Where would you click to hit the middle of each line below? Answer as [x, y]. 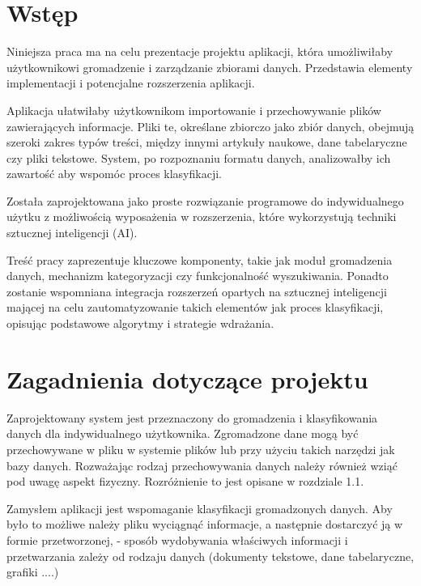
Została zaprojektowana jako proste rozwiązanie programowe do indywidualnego [205, 200]
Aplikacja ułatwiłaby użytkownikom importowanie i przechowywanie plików [194, 110]
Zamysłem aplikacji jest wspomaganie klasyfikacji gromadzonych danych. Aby [200, 508]
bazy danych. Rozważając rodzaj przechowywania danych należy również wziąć [202, 465]
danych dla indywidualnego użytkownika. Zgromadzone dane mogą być [183, 433]
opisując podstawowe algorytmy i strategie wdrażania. [140, 323]
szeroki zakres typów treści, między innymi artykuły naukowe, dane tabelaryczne [207, 142]
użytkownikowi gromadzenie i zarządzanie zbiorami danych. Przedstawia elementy [210, 67]
